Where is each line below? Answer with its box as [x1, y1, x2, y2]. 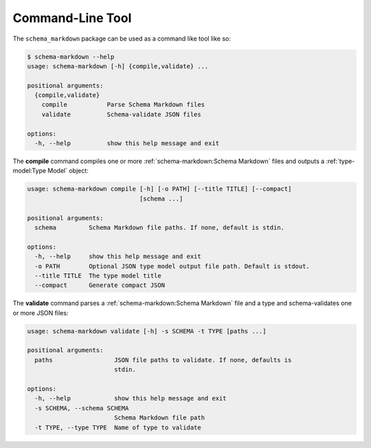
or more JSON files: [12, 308, 69, 317]
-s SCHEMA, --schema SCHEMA [34, 404, 129, 412]
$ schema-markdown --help [27, 52, 115, 61]
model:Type [12, 167, 47, 175]
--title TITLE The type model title [34, 272, 161, 279]
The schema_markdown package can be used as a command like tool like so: [12, 34, 232, 43]
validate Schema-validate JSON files [41, 110, 202, 118]
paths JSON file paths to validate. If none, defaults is [34, 356, 292, 364]
